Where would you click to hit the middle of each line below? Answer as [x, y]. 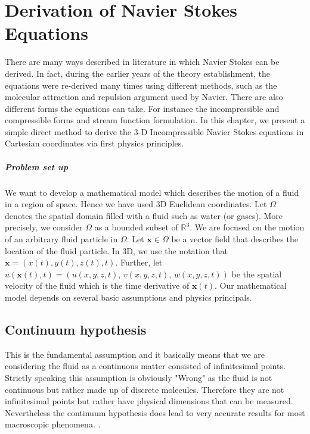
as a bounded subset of [136, 227]
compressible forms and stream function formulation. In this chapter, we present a [155, 120]
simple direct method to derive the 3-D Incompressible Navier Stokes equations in [154, 131]
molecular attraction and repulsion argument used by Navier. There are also [144, 97]
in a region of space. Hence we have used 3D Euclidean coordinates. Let [136, 204]
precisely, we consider [44, 227]
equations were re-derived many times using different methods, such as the [141, 85]
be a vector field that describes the [235, 239]
